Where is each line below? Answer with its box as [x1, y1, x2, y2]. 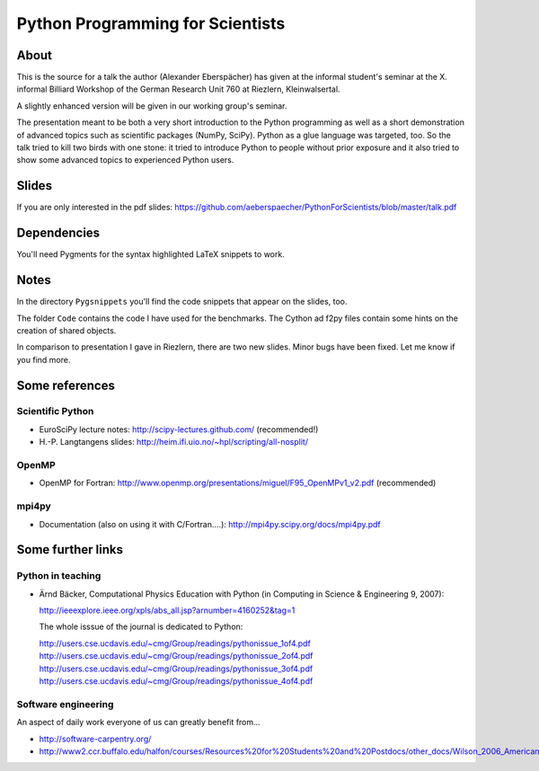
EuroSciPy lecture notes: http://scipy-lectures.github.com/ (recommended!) [39, 423, 319, 435]
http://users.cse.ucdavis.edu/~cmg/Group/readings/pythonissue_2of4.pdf [39, 651, 314, 661]
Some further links [16, 542, 123, 557]
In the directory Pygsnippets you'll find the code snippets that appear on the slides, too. [16, 297, 348, 307]
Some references [16, 377, 116, 393]
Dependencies [16, 226, 101, 241]
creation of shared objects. [16, 324, 117, 336]
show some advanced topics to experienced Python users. [16, 155, 234, 165]
